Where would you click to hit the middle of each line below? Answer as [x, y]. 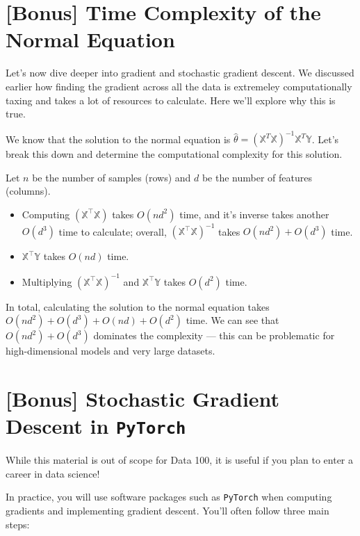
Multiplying [47, 281]
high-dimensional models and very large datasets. [111, 351]
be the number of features [257, 177]
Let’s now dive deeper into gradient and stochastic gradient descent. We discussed [180, 73]
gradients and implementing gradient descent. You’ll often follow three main [167, 511]
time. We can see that [232, 320]
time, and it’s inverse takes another [254, 214]
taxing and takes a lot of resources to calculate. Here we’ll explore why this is [171, 100]
